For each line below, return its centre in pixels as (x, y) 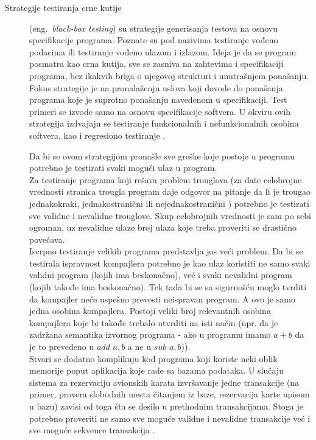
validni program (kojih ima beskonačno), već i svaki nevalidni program (161, 275)
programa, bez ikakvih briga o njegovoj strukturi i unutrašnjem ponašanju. (169, 75)
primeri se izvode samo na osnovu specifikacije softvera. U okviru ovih (160, 111)
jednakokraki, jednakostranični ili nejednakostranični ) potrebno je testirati (169, 203)
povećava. (47, 239)
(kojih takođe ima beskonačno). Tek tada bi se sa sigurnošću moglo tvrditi (168, 287)
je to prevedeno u (62, 347)
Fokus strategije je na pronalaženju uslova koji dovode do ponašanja (156, 87)
